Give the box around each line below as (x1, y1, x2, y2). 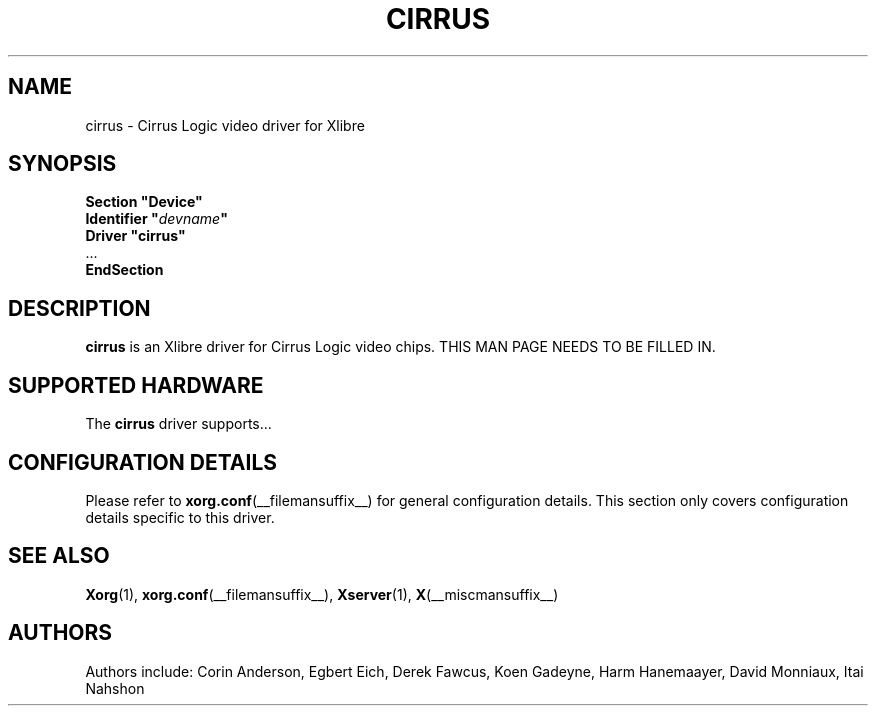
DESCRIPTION (8, 295, 151, 321)
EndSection (85, 261, 164, 279)
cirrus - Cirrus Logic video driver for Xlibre (85, 116, 365, 134)
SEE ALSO (8, 543, 110, 569)
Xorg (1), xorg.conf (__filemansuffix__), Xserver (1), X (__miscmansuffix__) (85, 585, 559, 603)
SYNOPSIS (8, 151, 117, 177)
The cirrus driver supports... (85, 415, 272, 433)
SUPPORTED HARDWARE (8, 372, 264, 398)
